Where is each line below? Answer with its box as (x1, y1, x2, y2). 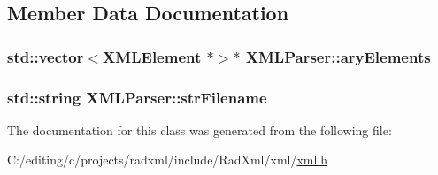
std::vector (7, 45, 84, 67)
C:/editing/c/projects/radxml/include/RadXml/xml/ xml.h (7, 150, 328, 169)
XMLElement (103, 45, 202, 67)
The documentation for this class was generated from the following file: (7, 120, 392, 139)
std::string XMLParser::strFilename (7, 86, 267, 108)
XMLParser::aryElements (245, 45, 431, 67)
